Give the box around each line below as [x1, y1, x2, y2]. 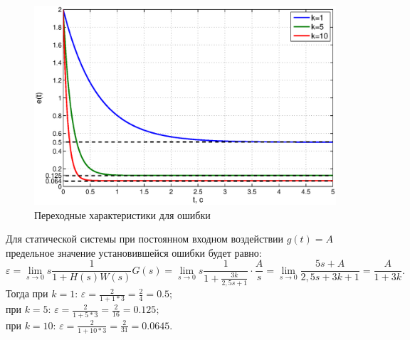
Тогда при [6, 286, 48, 301]
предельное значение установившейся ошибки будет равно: [6, 245, 262, 260]
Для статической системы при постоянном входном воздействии [6, 231, 283, 246]
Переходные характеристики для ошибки [34, 207, 211, 222]
